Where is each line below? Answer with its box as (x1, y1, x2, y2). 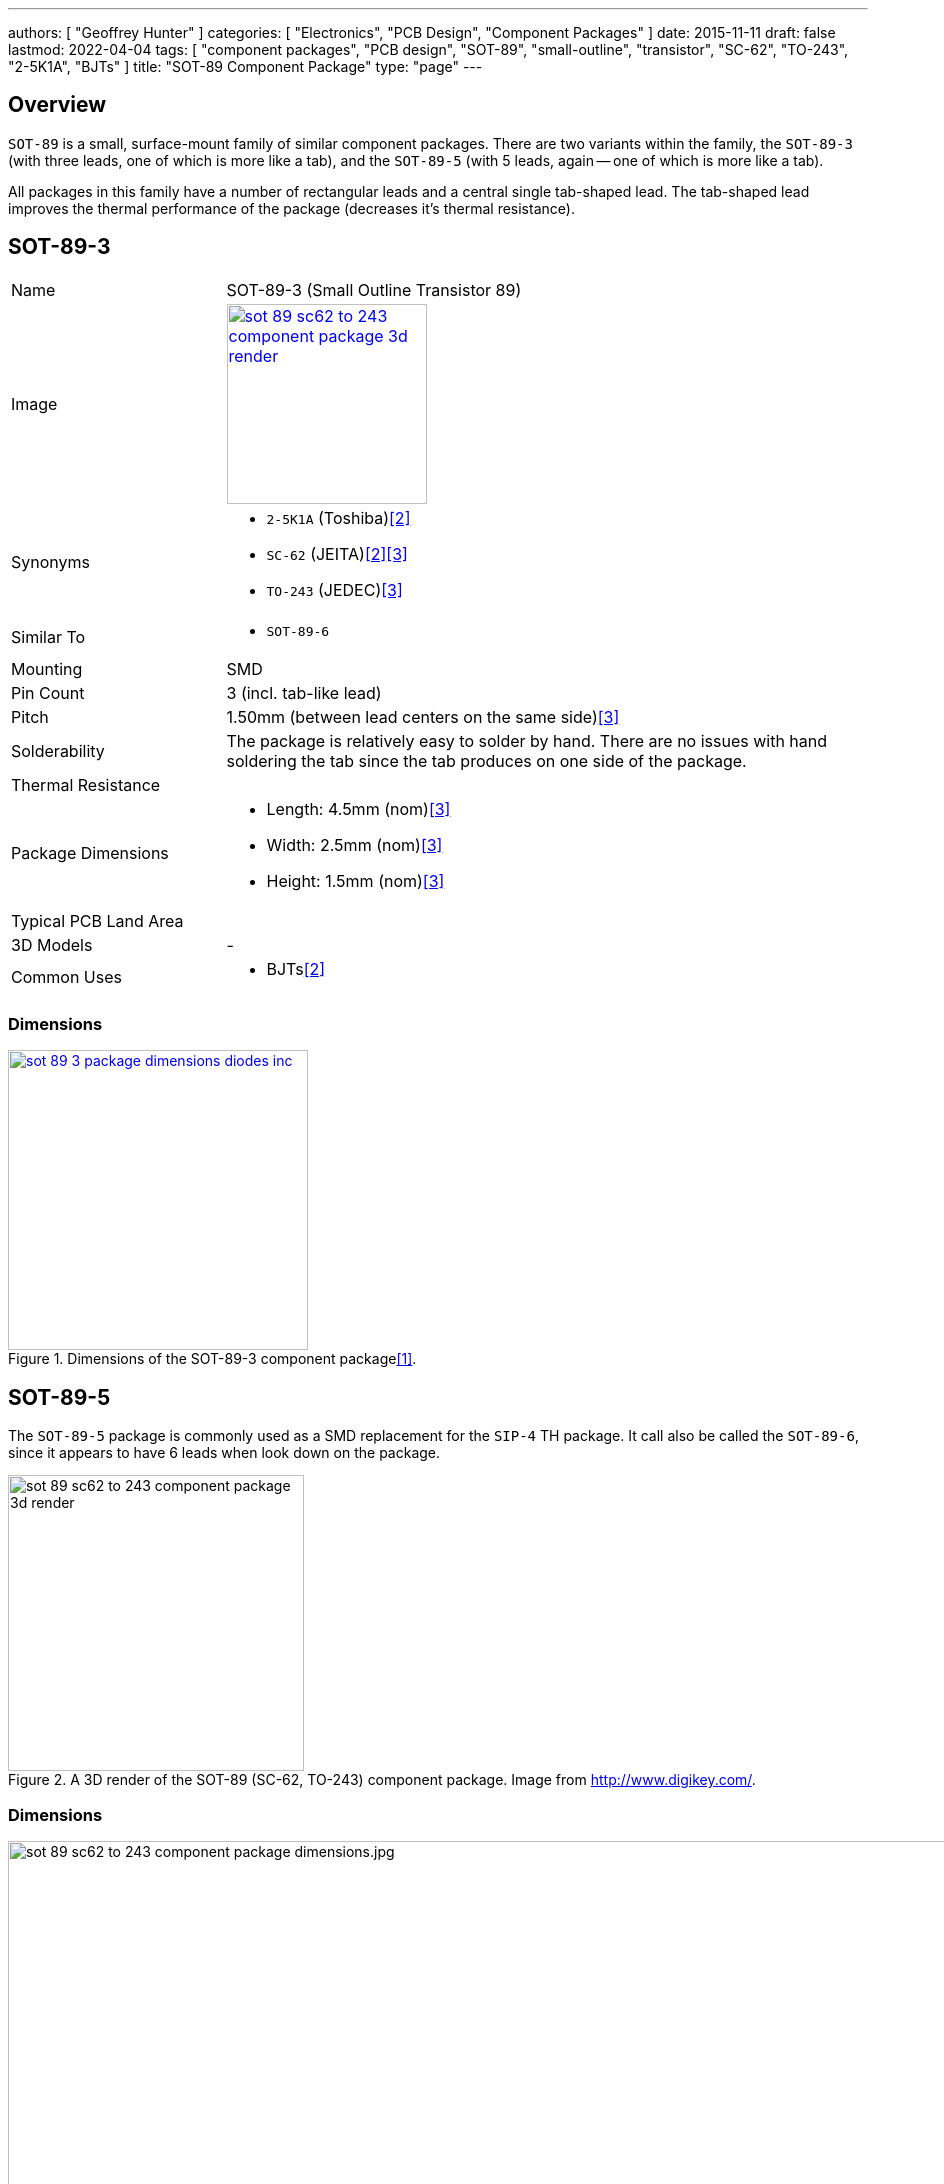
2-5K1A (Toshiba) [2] (266, 507, 411, 528)
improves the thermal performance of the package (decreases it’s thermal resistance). (8, 199, 575, 217)
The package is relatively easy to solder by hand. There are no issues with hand (226, 730, 828, 751)
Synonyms (11, 551, 90, 572)
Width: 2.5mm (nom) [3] (266, 834, 443, 855)
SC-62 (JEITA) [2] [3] (266, 543, 408, 564)
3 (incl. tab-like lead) (226, 682, 382, 703)
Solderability (11, 740, 105, 761)
